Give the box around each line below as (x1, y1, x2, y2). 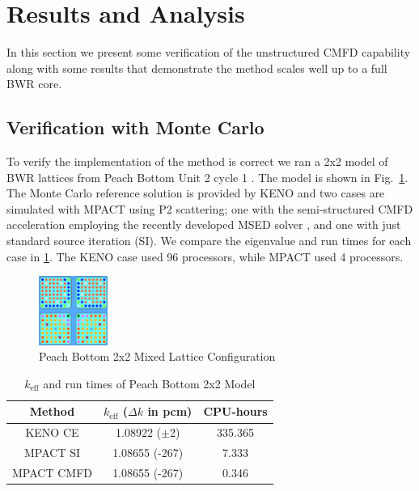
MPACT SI (23, 444, 81, 461)
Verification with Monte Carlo (6, 115, 265, 140)
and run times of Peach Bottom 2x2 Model (43, 375, 256, 392)
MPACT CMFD (12, 463, 92, 480)
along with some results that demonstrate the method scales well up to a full (6, 59, 387, 76)
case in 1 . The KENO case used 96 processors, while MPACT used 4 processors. (6, 248, 404, 265)
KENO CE (25, 424, 79, 441)
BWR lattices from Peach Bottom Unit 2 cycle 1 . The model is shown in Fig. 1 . (6, 168, 408, 185)
